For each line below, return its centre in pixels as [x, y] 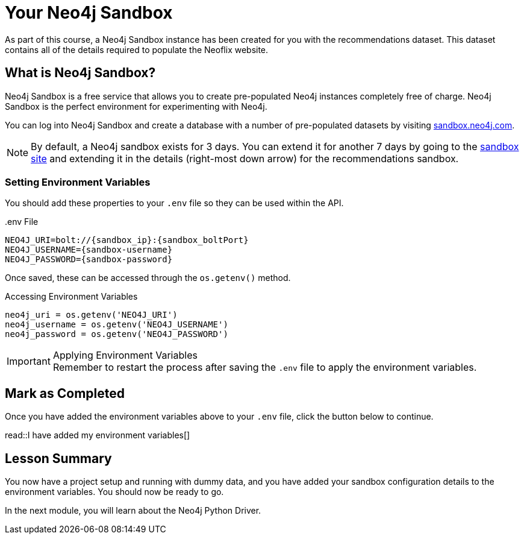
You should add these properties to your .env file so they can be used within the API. [174, 203]
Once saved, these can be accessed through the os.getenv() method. [148, 278]
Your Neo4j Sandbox [89, 13]
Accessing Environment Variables [71, 297]
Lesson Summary [58, 458]
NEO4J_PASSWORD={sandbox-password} [89, 260]
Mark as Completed [65, 393]
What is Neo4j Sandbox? [80, 73]
